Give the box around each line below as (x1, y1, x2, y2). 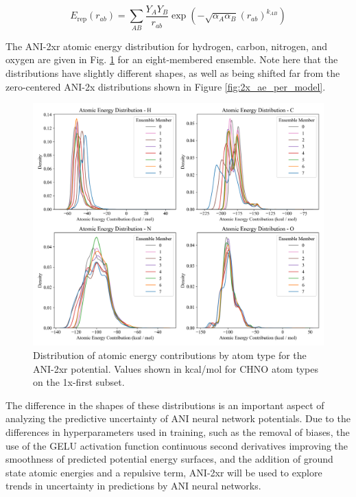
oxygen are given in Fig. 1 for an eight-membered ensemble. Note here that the (5, 52, 338, 67)
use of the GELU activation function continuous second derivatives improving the (5, 438, 348, 452)
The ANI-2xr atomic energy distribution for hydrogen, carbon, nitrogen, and (5, 38, 328, 53)
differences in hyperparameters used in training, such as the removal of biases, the (5, 424, 350, 439)
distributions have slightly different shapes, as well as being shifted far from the (5, 65, 340, 80)
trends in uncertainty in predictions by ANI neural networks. (5, 478, 261, 493)
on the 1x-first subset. (33, 375, 125, 389)
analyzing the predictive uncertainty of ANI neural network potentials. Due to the (5, 411, 351, 426)
